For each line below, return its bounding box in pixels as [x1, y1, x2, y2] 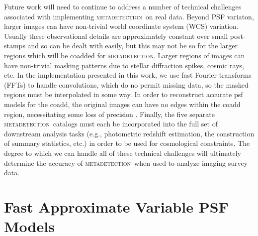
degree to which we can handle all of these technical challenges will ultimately [4, 147, 241, 158]
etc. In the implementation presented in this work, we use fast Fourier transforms [4, 70, 252, 80]
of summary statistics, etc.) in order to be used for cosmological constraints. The [4, 138, 250, 148]
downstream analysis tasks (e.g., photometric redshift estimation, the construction [4, 128, 255, 138]
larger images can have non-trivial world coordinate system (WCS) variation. [4, 21, 239, 31]
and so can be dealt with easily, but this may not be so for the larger [27, 40, 238, 51]
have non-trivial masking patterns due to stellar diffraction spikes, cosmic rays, [4, 60, 244, 70]
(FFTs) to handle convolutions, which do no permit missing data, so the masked [4, 79, 249, 90]
